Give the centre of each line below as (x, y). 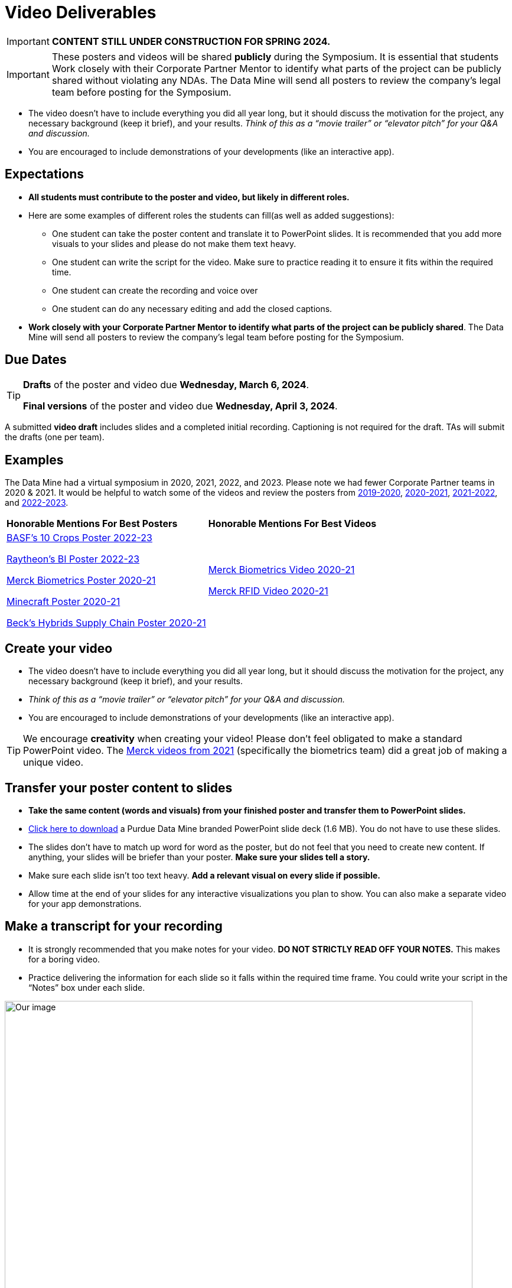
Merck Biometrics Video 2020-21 (281, 570)
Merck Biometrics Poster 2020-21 (81, 580)
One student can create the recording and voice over (155, 290)
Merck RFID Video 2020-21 (268, 591)
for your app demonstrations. (85, 903)
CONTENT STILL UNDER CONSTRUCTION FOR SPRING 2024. (191, 41)
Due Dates (36, 360)
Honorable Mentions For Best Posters (92, 524)
